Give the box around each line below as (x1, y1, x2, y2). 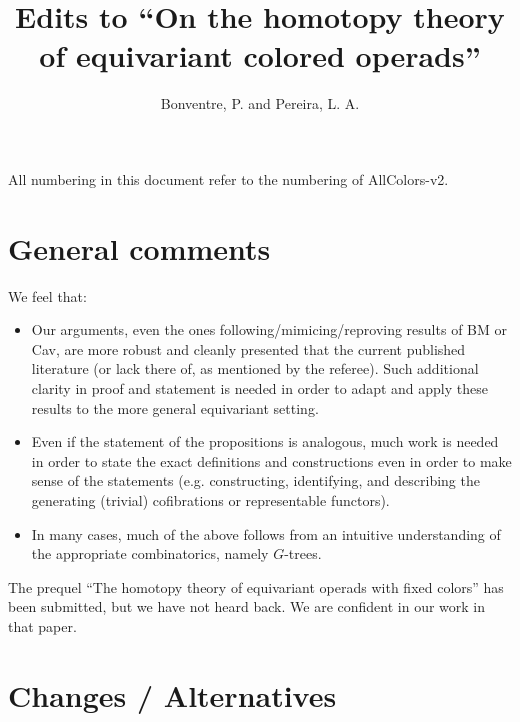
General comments (8, 227, 271, 268)
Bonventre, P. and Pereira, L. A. (160, 93, 360, 114)
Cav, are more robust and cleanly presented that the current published (31, 338, 466, 359)
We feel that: (8, 285, 87, 306)
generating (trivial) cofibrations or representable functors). (31, 489, 390, 510)
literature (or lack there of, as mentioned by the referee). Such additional (31, 358, 479, 379)
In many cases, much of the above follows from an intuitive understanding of (31, 523, 501, 544)
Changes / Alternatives (8, 674, 337, 715)
